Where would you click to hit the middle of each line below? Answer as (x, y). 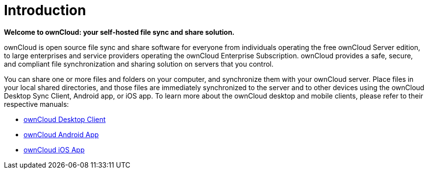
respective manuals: (37, 104)
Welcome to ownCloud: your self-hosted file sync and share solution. (119, 32)
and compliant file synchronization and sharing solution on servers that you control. (139, 64)
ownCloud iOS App (54, 149)
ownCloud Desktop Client (65, 119)
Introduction (45, 10)
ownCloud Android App (61, 134)
